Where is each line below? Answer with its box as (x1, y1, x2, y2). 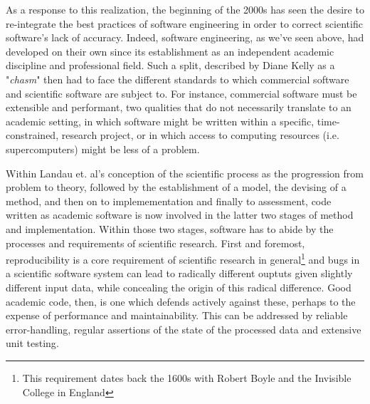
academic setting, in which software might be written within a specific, (6, 113, 314, 128)
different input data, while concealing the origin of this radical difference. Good (6, 279, 351, 294)
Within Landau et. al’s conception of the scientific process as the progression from (6, 165, 364, 180)
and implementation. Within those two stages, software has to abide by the (6, 221, 334, 236)
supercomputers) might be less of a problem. (6, 141, 200, 156)
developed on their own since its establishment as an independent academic (6, 43, 334, 58)
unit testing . (6, 336, 59, 351)
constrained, (6, 128, 59, 143)
